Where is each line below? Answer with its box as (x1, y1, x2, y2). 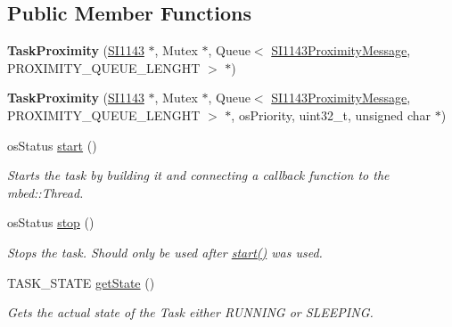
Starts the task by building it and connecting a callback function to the (7, 166, 390, 184)
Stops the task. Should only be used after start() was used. (7, 242, 323, 261)
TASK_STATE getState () (7, 273, 155, 291)
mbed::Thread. (7, 183, 84, 201)
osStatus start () (7, 135, 97, 154)
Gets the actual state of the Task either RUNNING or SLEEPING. (7, 303, 374, 322)
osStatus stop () (7, 213, 95, 232)
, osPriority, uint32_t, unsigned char (231, 105, 431, 124)
